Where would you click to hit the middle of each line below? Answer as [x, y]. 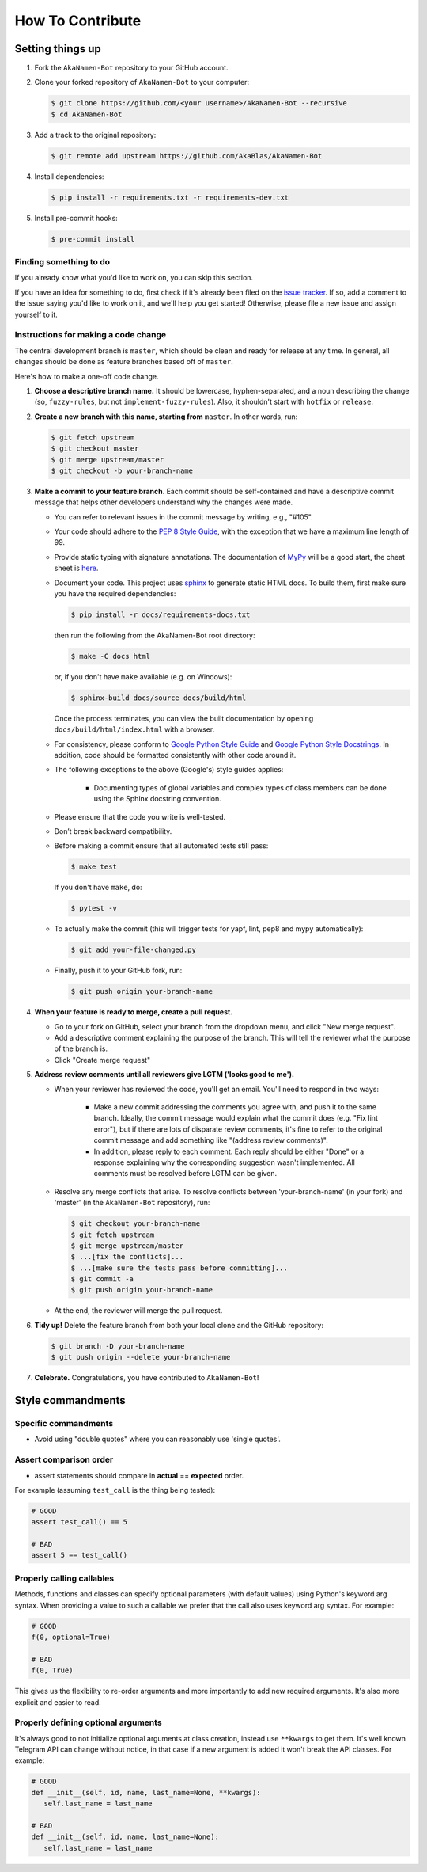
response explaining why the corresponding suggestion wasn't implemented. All [224, 1162]
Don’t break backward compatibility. [113, 831]
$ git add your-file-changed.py [134, 950]
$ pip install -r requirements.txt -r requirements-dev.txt [170, 197]
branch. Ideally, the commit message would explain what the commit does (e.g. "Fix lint [236, 1118]
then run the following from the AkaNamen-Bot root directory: [155, 635]
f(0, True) [52, 1670]
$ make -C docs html [110, 656]
